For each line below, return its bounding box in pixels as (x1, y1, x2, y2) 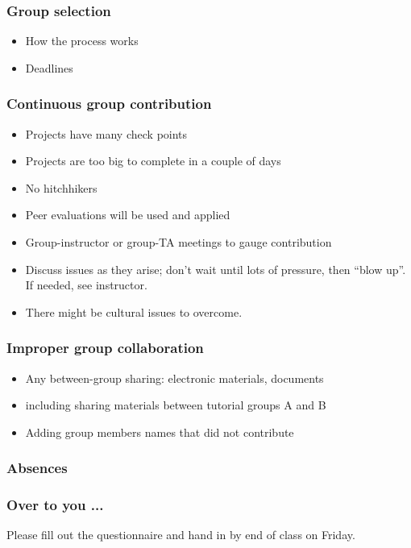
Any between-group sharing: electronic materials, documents (25, 369, 324, 386)
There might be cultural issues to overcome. (25, 303, 243, 320)
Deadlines (25, 59, 73, 76)
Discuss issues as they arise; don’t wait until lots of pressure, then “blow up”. (25, 260, 406, 277)
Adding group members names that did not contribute (25, 423, 294, 440)
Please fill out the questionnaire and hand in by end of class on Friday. (6, 526, 355, 543)
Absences (6, 458, 68, 478)
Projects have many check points (25, 125, 188, 142)
